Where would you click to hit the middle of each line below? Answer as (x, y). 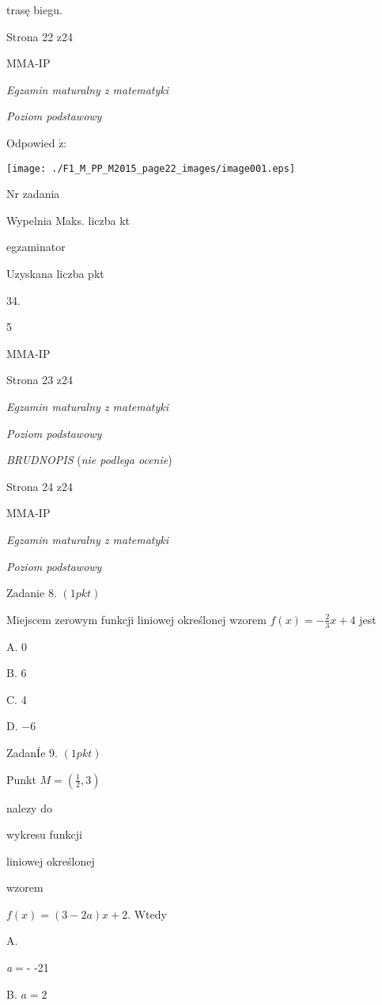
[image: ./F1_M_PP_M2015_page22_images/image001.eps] (151, 168)
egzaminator (36, 247)
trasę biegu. (34, 10)
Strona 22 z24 (40, 36)
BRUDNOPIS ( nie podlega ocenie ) (89, 460)
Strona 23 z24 (40, 380)
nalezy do (29, 807)
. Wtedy (147, 914)
